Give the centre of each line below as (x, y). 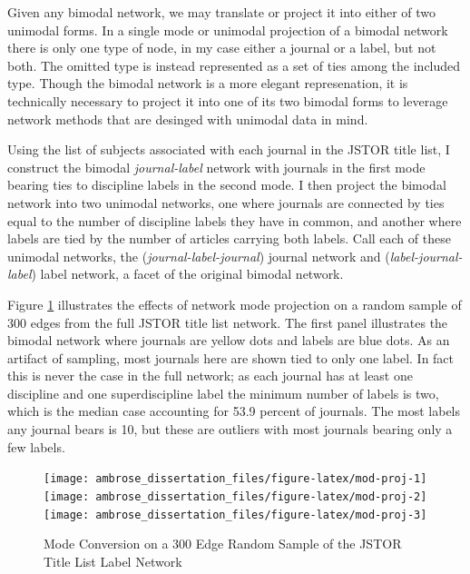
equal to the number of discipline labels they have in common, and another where (235, 220)
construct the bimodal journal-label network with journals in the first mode (216, 167)
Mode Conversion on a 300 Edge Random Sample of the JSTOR (223, 544)
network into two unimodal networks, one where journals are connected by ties (226, 202)
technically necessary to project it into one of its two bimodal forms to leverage (228, 100)
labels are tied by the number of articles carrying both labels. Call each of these (229, 238)
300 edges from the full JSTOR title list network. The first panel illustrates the (228, 322)
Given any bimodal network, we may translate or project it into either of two (222, 12)
